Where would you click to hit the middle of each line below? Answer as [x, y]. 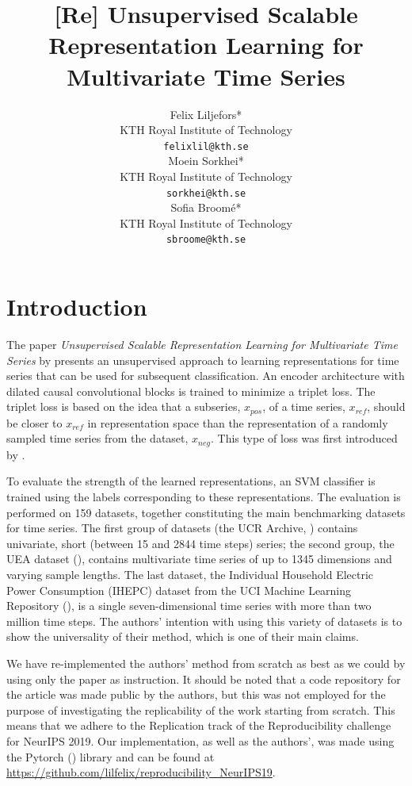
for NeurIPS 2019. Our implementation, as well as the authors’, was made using [200, 740]
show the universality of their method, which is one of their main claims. [183, 636]
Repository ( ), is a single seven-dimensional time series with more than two [189, 606]
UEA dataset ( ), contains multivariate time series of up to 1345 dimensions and [199, 559]
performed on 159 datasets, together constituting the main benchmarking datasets [206, 512]
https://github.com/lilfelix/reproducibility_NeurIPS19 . [141, 772]
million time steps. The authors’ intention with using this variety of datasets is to [204, 621]
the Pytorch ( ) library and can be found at [111, 756]
